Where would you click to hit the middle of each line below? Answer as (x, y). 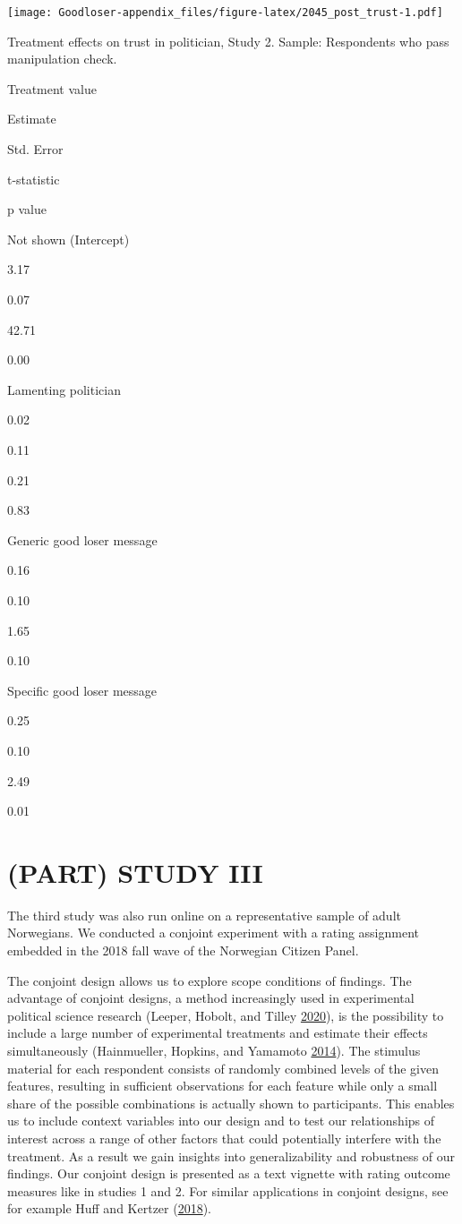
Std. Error (35, 149)
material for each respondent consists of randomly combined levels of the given (223, 1068)
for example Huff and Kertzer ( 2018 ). (110, 1208)
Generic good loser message (82, 539)
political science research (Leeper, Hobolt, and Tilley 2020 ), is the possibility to (226, 1015)
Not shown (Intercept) (68, 239)
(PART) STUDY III (135, 872)
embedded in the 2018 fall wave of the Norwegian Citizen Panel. (183, 950)
